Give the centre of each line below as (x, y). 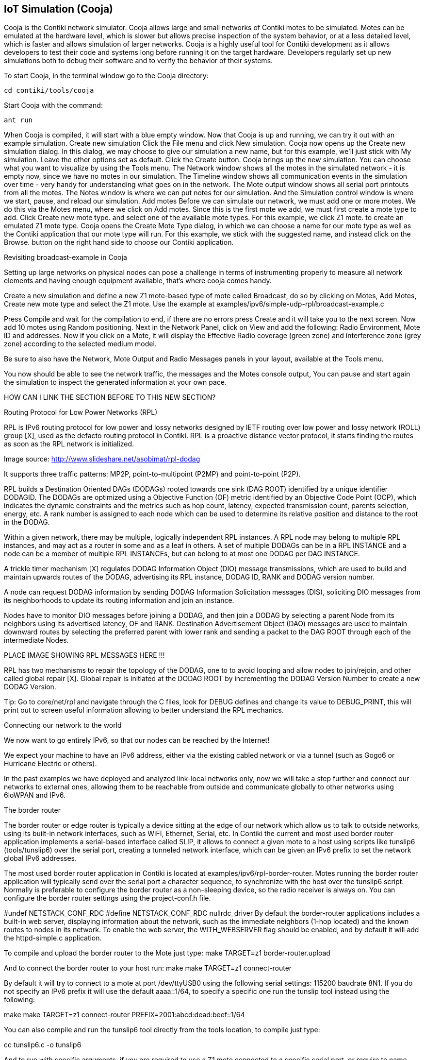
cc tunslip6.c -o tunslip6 (43, 1045)
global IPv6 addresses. (41, 858)
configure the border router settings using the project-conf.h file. (107, 898)
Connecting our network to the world (63, 725)
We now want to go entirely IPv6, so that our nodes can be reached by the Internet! (137, 740)
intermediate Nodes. (36, 640)
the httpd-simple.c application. (53, 938)
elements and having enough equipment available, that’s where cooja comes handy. (138, 281)
